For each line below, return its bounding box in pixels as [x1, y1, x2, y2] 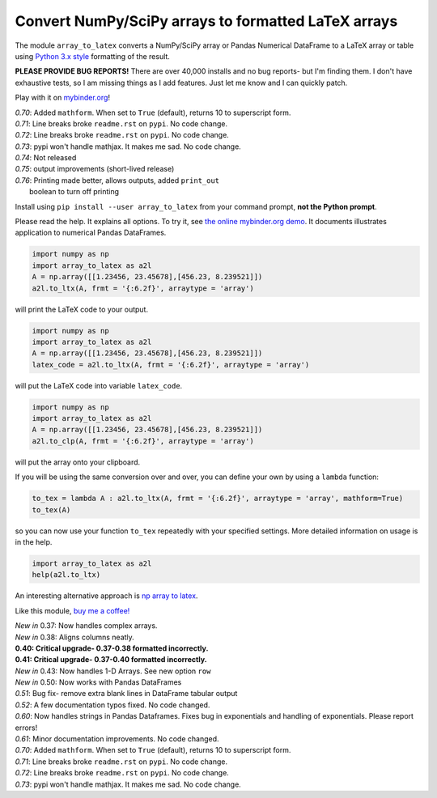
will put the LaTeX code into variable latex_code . [15, 380, 183, 390]
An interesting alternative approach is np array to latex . [15, 591, 198, 601]
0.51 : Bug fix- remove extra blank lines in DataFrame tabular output [15, 689, 238, 698]
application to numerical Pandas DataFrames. [15, 227, 167, 238]
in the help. [15, 537, 53, 546]
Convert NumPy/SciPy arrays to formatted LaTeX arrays [15, 12, 398, 30]
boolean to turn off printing [29, 187, 120, 197]
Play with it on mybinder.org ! [15, 93, 111, 103]
